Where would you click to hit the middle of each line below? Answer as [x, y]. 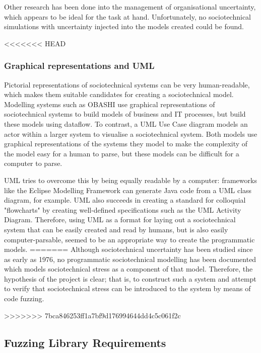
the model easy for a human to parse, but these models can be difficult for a [122, 153]
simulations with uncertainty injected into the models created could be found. [124, 26]
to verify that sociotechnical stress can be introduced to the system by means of [127, 288]
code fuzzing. [24, 298]
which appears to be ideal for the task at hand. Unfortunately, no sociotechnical [127, 16]
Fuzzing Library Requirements [85, 342]
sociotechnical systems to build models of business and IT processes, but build [125, 114]
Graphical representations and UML [79, 66]
